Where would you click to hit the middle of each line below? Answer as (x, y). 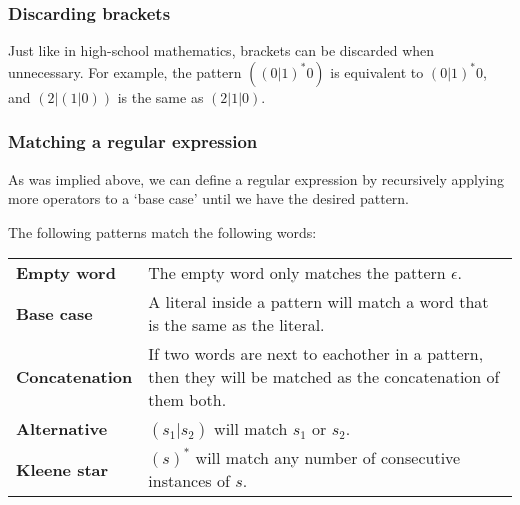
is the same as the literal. (236, 325)
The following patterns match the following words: (162, 231)
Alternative (62, 429)
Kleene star (62, 469)
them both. (187, 400)
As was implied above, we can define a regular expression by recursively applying (256, 178)
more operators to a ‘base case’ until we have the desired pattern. (209, 198)
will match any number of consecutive (328, 458)
